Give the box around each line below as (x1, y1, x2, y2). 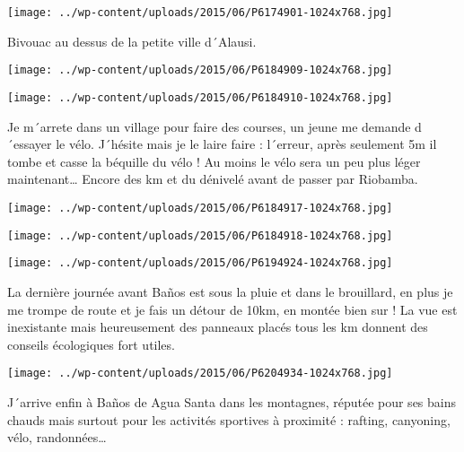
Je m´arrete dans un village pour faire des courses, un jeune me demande (7, 117, 411, 135)
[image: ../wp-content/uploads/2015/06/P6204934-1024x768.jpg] (7, 367, 393, 380)
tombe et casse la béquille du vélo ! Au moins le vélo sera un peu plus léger (7, 152, 421, 170)
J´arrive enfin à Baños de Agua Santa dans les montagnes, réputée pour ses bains (7, 392, 457, 411)
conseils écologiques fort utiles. (7, 335, 175, 353)
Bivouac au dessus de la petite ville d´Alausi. (7, 31, 257, 50)
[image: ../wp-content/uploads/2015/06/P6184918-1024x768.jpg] (7, 229, 393, 242)
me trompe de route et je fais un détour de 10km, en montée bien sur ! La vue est (7, 300, 458, 318)
